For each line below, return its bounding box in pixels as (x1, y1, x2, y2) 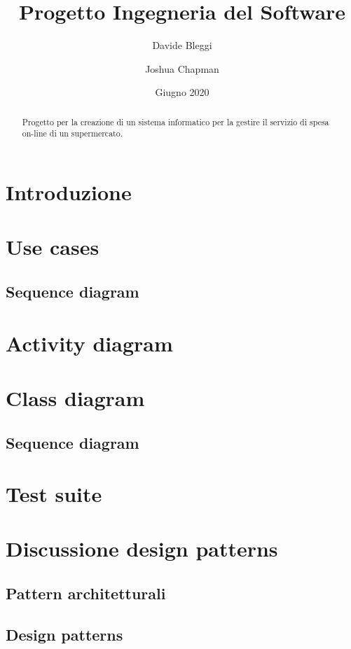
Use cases (6, 232, 99, 261)
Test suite (6, 480, 102, 508)
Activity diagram (6, 328, 173, 357)
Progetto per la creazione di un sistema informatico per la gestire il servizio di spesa (22, 116, 329, 127)
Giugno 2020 (155, 85, 209, 99)
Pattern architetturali (6, 582, 166, 604)
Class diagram (6, 383, 145, 412)
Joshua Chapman (145, 61, 219, 76)
